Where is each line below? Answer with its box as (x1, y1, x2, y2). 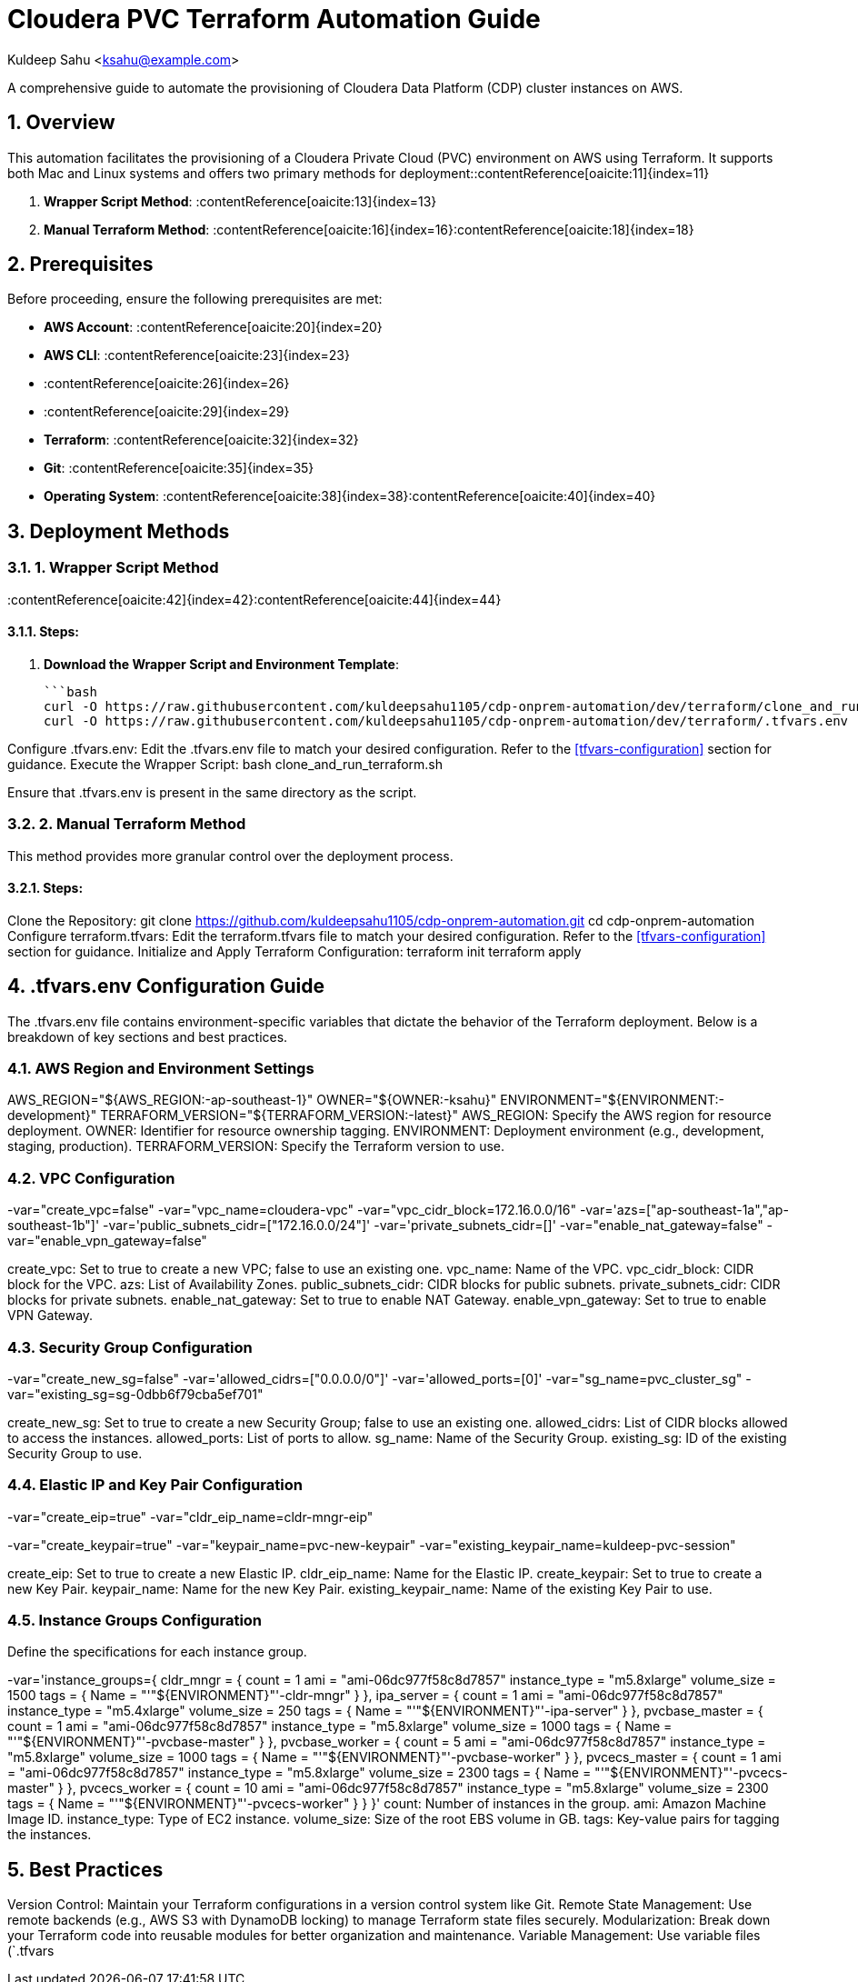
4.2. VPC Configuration (7, 1168, 175, 1187)
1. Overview (7, 111, 115, 135)
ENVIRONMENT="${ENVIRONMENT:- (500, 1092, 725, 1108)
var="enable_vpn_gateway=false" (7, 1233, 207, 1249)
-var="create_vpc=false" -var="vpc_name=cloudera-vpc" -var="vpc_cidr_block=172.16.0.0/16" (7, 1202, 576, 1218)
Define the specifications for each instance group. (7, 1644, 307, 1660)
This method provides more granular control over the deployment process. (7, 847, 454, 864)
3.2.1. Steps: (7, 880, 84, 896)
